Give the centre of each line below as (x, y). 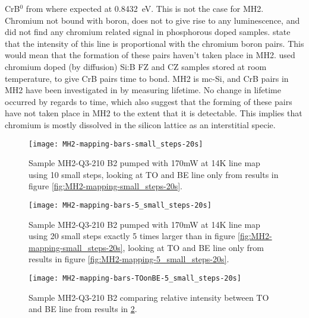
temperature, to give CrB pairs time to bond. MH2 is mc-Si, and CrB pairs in (147, 78)
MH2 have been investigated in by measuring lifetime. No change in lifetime (143, 90)
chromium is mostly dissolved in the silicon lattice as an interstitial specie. (140, 124)
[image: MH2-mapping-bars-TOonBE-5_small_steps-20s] (135, 278)
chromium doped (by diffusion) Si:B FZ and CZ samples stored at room (136, 66)
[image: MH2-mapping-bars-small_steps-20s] (116, 144)
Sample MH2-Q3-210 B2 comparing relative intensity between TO (149, 297)
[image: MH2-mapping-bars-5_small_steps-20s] (120, 205)
